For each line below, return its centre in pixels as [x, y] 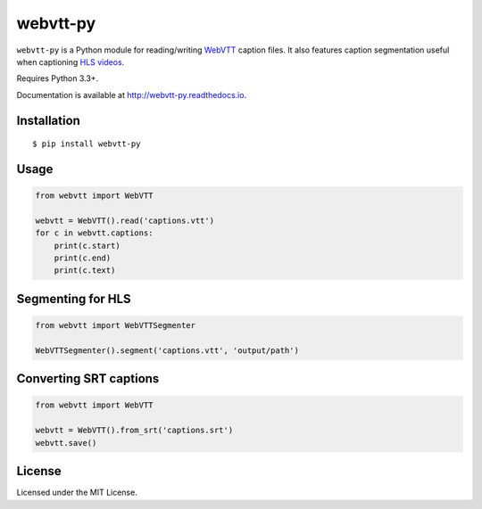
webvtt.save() [66, 443]
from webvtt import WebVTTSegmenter [116, 326]
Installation [48, 120]
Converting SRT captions [88, 379]
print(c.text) [85, 271]
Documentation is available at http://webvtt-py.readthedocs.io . [132, 94]
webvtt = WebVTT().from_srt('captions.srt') [134, 431]
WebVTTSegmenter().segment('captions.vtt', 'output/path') [167, 350]
